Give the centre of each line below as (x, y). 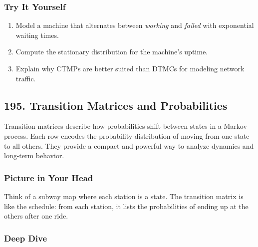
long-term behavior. (34, 155)
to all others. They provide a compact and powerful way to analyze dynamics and (129, 145)
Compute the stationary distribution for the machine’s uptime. (112, 52)
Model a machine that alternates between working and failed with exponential (135, 25)
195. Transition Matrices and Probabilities (116, 105)
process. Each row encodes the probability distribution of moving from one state (127, 135)
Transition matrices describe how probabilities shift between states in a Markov (126, 126)
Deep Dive (26, 238)
